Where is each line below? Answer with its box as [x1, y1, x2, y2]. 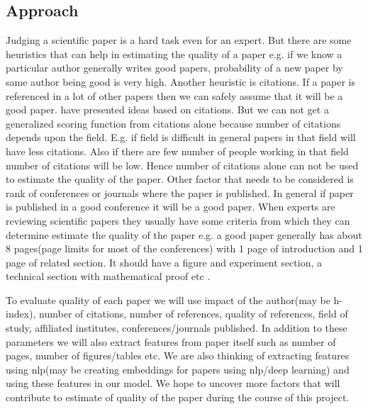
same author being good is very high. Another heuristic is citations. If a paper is [6, 74, 356, 89]
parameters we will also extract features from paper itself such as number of [6, 334, 336, 349]
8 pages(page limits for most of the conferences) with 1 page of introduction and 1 [6, 241, 363, 256]
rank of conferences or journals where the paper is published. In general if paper [6, 185, 354, 200]
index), [6, 306, 36, 321]
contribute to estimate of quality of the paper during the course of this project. [6, 390, 350, 405]
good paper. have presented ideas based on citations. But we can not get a [6, 102, 329, 117]
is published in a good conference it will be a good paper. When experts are [6, 199, 335, 214]
